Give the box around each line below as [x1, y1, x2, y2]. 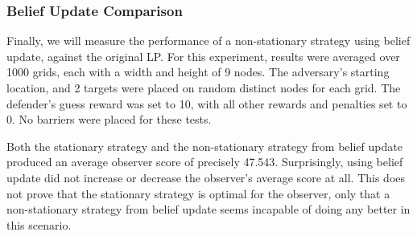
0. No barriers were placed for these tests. [6, 111, 212, 128]
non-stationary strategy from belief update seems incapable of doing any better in [6, 201, 411, 218]
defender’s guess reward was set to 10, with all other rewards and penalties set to [6, 95, 407, 112]
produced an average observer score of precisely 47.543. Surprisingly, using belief [6, 153, 403, 170]
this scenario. [6, 216, 72, 233]
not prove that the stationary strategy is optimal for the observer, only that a [6, 185, 390, 201]
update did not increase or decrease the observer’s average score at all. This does [6, 169, 406, 185]
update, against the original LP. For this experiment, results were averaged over [6, 47, 400, 64]
